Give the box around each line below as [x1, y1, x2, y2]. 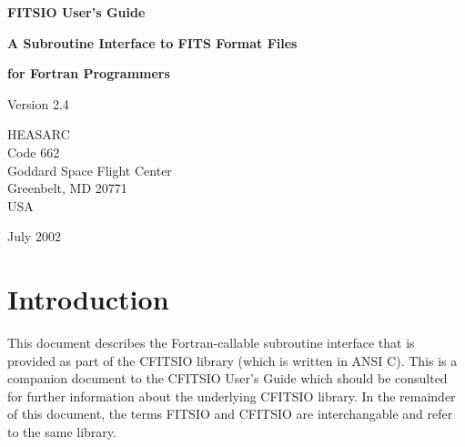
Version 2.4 [7, 94, 69, 113]
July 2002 [7, 227, 61, 246]
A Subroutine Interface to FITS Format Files [7, 33, 298, 52]
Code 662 [7, 142, 60, 161]
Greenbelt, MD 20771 [7, 178, 127, 198]
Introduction [7, 280, 169, 318]
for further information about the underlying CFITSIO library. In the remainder [7, 386, 456, 405]
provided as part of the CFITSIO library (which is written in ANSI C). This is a [7, 350, 458, 370]
